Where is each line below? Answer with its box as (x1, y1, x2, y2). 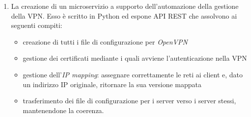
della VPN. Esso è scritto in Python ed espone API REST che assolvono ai (11, 10, 237, 21)
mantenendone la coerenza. (23, 105, 104, 115)
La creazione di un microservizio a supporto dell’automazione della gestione (11, 1, 239, 11)
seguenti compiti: (11, 20, 62, 30)
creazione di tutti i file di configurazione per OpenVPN (23, 36, 188, 47)
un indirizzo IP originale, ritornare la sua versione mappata (23, 79, 202, 89)
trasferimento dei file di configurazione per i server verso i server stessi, (23, 95, 236, 106)
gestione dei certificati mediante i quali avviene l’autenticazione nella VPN (23, 53, 247, 63)
